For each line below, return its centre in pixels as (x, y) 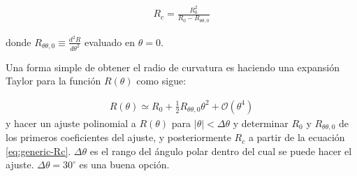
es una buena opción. (124, 164)
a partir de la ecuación (297, 137)
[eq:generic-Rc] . (38, 151)
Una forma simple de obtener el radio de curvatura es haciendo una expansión (173, 67)
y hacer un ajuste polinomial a (71, 123)
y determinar (261, 123)
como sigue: (161, 81)
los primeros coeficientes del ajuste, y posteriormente (118, 137)
